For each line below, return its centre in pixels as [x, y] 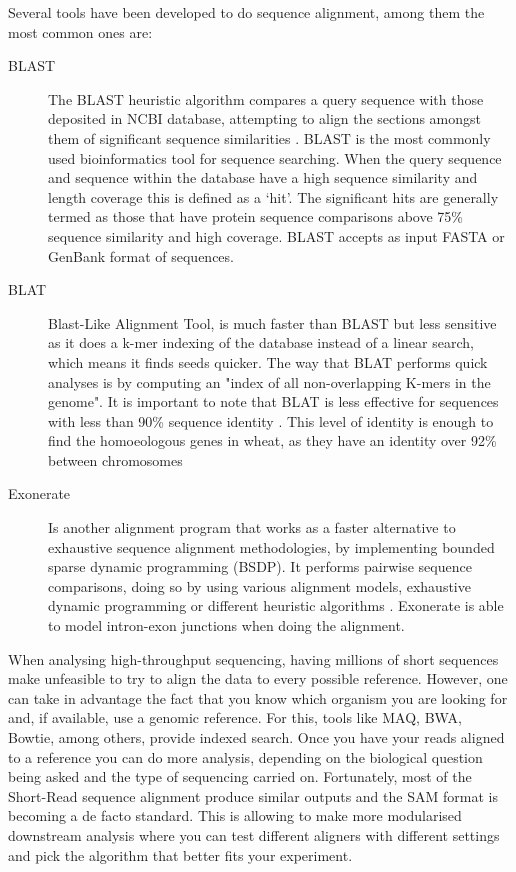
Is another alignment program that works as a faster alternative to [252, 527]
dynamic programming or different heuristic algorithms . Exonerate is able [276, 605]
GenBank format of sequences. [141, 255]
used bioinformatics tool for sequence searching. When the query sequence [275, 157]
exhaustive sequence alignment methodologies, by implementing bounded [271, 546]
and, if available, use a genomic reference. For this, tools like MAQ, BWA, [235, 717]
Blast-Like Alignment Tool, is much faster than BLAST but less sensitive [272, 322]
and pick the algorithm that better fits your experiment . [180, 854]
